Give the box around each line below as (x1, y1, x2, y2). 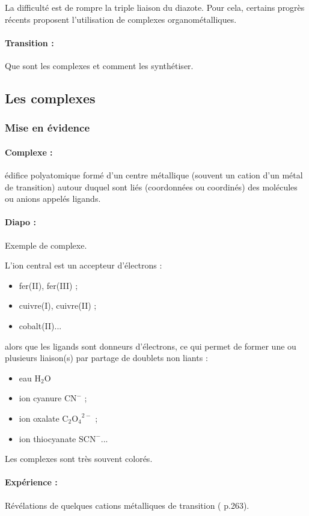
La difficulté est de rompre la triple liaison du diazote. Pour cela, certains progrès (5, 1, 305, 13)
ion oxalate (19, 411, 60, 424)
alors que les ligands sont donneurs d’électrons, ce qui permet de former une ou (5, 339, 296, 352)
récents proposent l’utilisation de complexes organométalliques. (5, 13, 237, 25)
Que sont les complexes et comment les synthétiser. (5, 59, 194, 71)
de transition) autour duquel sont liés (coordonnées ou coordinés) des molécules (5, 180, 298, 193)
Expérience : (5, 476, 58, 488)
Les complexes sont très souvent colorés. (5, 452, 153, 465)
